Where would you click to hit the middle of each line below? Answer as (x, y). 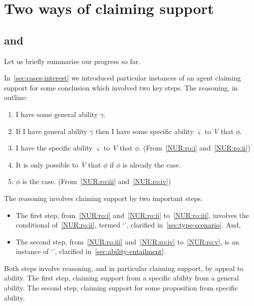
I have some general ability (57, 114)
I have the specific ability (54, 148)
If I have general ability (51, 131)
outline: (15, 97)
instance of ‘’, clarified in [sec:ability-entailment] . (91, 251)
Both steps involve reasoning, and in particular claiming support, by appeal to (124, 268)
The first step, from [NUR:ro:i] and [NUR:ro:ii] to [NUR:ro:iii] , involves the (132, 215)
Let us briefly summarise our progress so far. (72, 61)
